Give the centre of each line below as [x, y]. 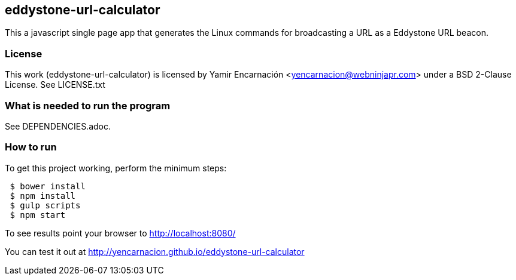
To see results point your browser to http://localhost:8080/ [120, 233]
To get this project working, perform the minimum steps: [116, 168]
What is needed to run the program [88, 105]
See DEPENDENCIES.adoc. [58, 126]
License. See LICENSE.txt [55, 85]
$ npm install [43, 196]
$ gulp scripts [45, 205]
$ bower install [48, 186]
